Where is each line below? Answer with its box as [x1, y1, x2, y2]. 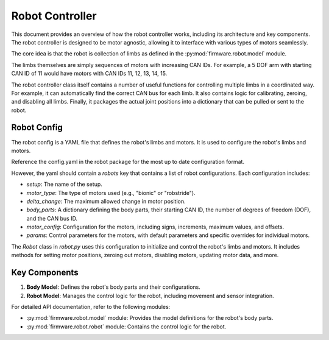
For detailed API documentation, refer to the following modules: [11, 303, 171, 310]
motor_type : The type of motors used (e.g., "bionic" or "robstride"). [26, 189, 196, 196]
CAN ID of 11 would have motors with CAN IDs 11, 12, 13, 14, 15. [11, 70, 168, 77]
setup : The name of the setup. [26, 180, 103, 188]
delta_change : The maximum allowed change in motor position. [26, 197, 186, 205]
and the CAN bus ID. [26, 214, 78, 222]
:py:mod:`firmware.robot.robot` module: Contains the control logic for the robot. [26, 323, 227, 330]
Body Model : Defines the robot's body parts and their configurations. [26, 283, 200, 291]
